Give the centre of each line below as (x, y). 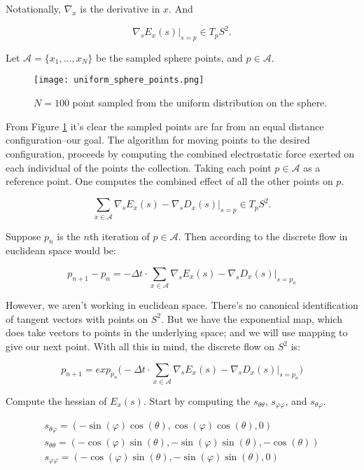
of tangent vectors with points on (77, 318)
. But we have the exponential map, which (252, 318)
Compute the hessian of (56, 400)
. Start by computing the (197, 400)
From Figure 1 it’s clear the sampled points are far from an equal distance (165, 126)
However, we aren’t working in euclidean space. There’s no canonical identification (182, 305)
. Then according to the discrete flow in (263, 236)
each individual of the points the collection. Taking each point (139, 167)
